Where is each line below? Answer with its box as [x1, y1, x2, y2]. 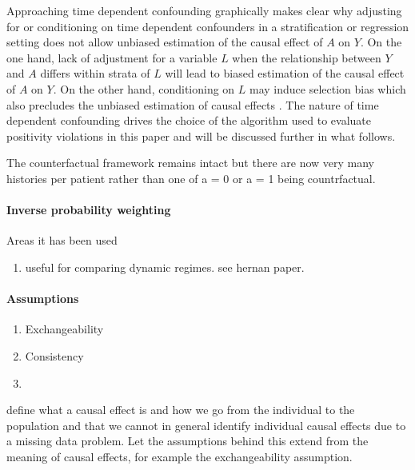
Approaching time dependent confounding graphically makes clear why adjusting [6, 2, 402, 18]
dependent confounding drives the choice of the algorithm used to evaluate [6, 112, 372, 129]
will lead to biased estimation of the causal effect [165, 65, 405, 82]
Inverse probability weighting [6, 201, 171, 218]
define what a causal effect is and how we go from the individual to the [6, 401, 355, 418]
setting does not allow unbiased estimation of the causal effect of [6, 34, 323, 50]
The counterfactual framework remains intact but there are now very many [6, 154, 374, 171]
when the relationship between [232, 49, 381, 66]
